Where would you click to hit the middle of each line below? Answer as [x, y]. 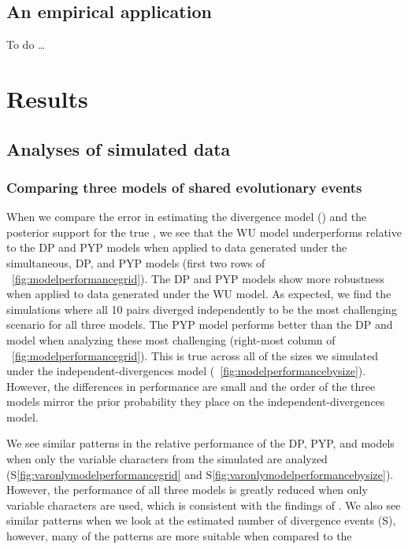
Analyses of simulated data [119, 148]
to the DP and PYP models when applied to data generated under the [177, 247]
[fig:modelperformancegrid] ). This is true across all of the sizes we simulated [195, 355]
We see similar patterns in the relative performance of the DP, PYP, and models [200, 443]
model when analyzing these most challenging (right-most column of [171, 339]
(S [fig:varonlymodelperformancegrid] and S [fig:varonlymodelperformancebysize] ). [200, 474]
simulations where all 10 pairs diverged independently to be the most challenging [202, 309]
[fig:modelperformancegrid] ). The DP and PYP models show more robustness [198, 278]
